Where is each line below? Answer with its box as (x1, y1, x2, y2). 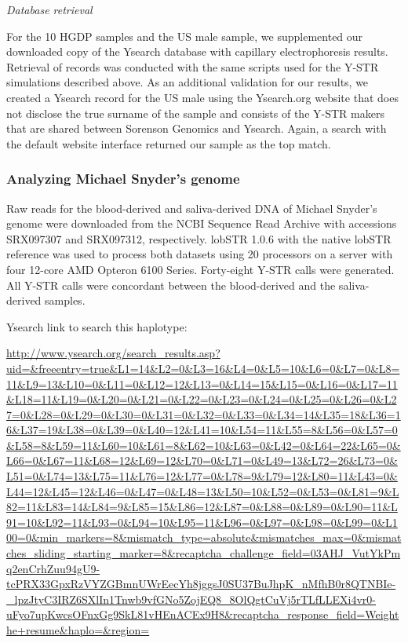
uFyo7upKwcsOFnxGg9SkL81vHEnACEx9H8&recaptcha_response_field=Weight (6, 606, 399, 623)
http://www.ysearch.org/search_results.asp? (6, 345, 220, 361)
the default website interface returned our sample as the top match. (6, 135, 331, 152)
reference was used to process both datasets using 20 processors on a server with (6, 246, 393, 262)
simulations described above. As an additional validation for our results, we (6, 74, 369, 90)
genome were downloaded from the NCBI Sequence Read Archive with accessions (6, 215, 397, 232)
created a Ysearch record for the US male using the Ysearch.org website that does (6, 89, 399, 105)
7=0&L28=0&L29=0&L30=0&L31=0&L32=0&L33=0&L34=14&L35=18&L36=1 (6, 406, 401, 422)
